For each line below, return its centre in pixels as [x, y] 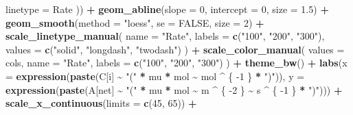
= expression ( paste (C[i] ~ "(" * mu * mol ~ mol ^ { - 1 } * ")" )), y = [155, 76]
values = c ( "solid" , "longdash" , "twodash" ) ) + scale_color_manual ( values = [175, 49]
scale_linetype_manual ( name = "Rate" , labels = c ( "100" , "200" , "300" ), [165, 36]
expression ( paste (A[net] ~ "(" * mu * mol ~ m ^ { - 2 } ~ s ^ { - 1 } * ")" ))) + [174, 89]
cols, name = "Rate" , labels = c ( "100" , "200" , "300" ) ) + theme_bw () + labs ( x [176, 63]
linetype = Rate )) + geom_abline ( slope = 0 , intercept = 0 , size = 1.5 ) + [167, 9]
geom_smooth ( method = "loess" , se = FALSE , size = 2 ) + [135, 22]
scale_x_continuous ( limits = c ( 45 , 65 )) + [101, 103]
